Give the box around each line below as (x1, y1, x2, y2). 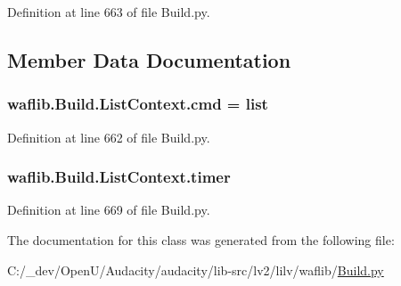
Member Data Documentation (7, 45, 291, 73)
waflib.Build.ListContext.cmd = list (7, 93, 268, 115)
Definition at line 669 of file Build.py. (7, 200, 210, 219)
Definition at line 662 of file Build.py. (7, 127, 210, 146)
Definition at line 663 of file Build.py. (7, 3, 210, 20)
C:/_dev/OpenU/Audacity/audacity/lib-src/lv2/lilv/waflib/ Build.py (7, 260, 384, 279)
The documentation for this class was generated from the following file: (7, 231, 395, 249)
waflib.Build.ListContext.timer (7, 166, 231, 188)
